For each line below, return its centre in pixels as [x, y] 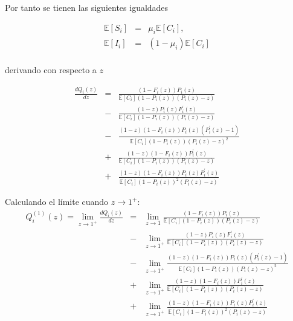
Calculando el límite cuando [57, 202]
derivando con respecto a [51, 70]
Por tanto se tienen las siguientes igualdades [87, 7]
